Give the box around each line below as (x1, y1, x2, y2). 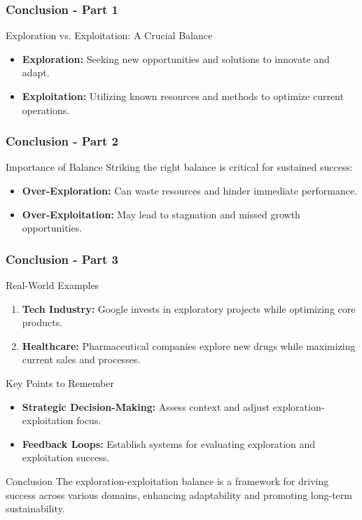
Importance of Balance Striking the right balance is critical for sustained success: (6, 160, 353, 174)
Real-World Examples (6, 278, 99, 292)
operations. (22, 102, 70, 117)
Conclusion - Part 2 (6, 132, 119, 150)
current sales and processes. (22, 352, 141, 367)
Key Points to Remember (6, 375, 114, 390)
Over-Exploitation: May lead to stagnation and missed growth (22, 206, 300, 221)
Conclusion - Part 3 (6, 250, 119, 267)
